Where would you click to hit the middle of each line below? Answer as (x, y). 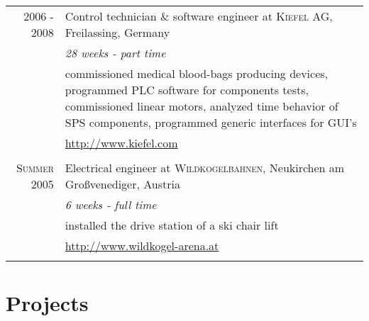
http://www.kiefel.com (121, 143)
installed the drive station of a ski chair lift (172, 225)
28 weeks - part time (115, 53)
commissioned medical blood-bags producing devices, (196, 73)
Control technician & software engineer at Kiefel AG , (199, 16)
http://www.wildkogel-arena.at (142, 246)
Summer (35, 168)
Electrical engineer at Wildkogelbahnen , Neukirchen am (205, 168)
